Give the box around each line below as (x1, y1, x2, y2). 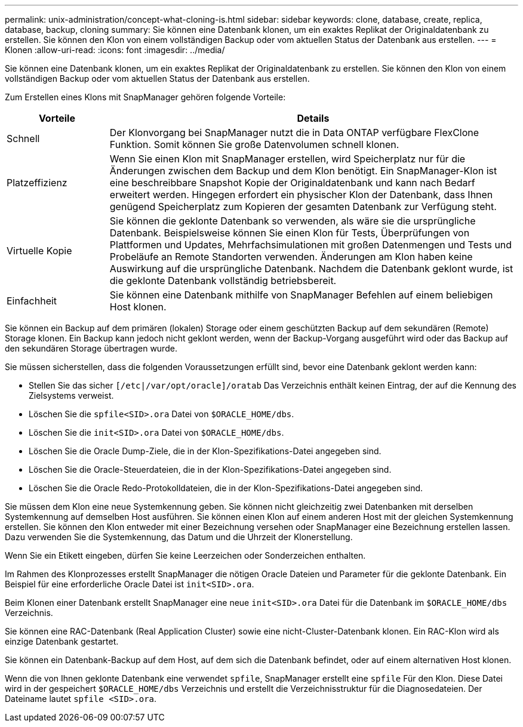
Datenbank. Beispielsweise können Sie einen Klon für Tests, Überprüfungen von (109, 227, 470, 239)
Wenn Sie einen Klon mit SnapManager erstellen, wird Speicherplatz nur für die (109, 153, 466, 165)
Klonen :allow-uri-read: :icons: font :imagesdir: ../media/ (5, 45, 225, 55)
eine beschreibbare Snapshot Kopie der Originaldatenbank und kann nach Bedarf (109, 177, 475, 189)
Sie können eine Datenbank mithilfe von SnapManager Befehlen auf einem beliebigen (109, 289, 493, 301)
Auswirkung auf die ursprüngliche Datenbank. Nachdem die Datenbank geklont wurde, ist (109, 263, 513, 275)
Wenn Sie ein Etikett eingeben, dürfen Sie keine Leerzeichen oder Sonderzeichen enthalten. (5, 550, 366, 560)
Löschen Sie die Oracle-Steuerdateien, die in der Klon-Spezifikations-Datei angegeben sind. (29, 464, 392, 475)
